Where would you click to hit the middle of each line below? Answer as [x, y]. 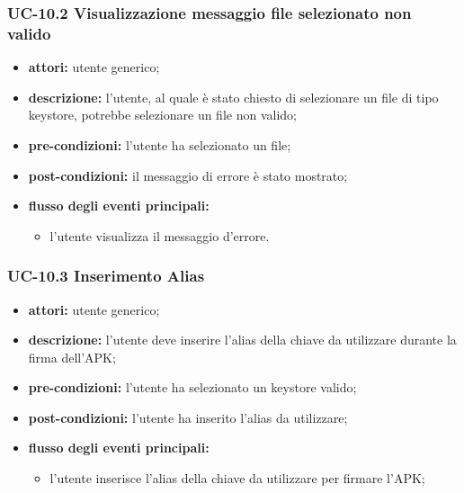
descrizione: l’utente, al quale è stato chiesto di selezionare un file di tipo [233, 97]
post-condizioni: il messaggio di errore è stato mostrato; [188, 175]
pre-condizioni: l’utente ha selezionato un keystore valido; [192, 387]
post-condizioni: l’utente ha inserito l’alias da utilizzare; [188, 417]
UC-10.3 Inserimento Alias [106, 276]
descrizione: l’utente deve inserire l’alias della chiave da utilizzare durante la [242, 340]
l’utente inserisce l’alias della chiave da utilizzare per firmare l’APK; [237, 478]
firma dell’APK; [72, 357]
